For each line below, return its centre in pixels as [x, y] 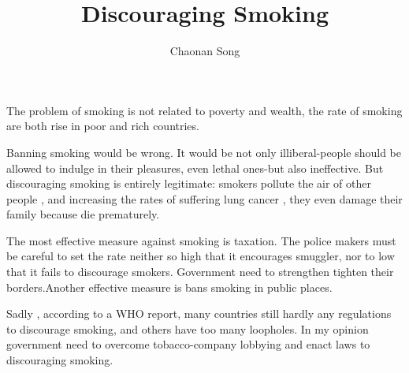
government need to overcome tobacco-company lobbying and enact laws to [188, 344]
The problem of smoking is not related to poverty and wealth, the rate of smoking [204, 110]
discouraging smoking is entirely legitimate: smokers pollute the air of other [189, 183]
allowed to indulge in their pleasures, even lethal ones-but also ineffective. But [195, 168]
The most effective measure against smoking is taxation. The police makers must [201, 240]
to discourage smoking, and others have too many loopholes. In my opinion [188, 328]
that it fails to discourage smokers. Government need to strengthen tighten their [200, 272]
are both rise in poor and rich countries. [103, 126]
